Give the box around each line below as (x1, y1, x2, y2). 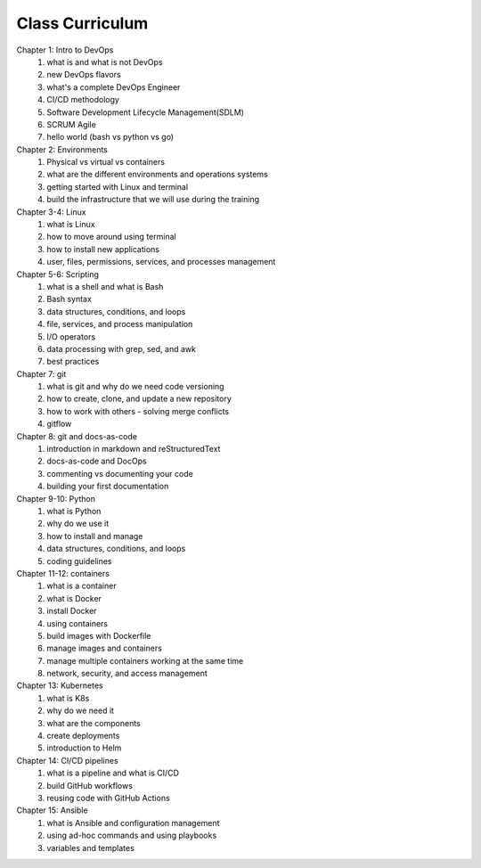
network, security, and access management (46, 668, 208, 679)
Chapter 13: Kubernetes (16, 680, 103, 691)
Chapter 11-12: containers (16, 568, 110, 578)
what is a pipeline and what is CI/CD (46, 767, 180, 779)
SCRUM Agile (46, 119, 97, 129)
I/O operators (46, 331, 96, 342)
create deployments (46, 731, 120, 741)
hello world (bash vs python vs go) (46, 132, 174, 143)
